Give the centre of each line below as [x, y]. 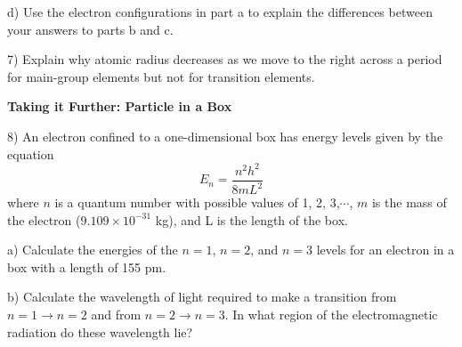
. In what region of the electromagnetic [331, 315]
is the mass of [409, 202]
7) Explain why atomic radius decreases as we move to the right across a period [225, 59]
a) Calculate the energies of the [93, 250]
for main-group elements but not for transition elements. [161, 76]
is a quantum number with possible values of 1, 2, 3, [197, 202]
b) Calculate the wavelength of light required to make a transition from [202, 297]
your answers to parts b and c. [90, 29]
